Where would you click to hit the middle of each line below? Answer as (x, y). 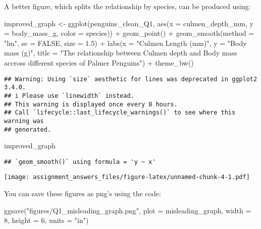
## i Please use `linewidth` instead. (69, 96)
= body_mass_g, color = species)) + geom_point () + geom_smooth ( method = (129, 33)
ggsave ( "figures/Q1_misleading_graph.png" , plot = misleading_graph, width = (128, 210)
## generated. (28, 129)
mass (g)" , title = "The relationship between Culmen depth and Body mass (121, 53)
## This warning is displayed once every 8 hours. (91, 104)
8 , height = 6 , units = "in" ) (46, 220)
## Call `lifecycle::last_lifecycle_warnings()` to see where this (120, 113)
